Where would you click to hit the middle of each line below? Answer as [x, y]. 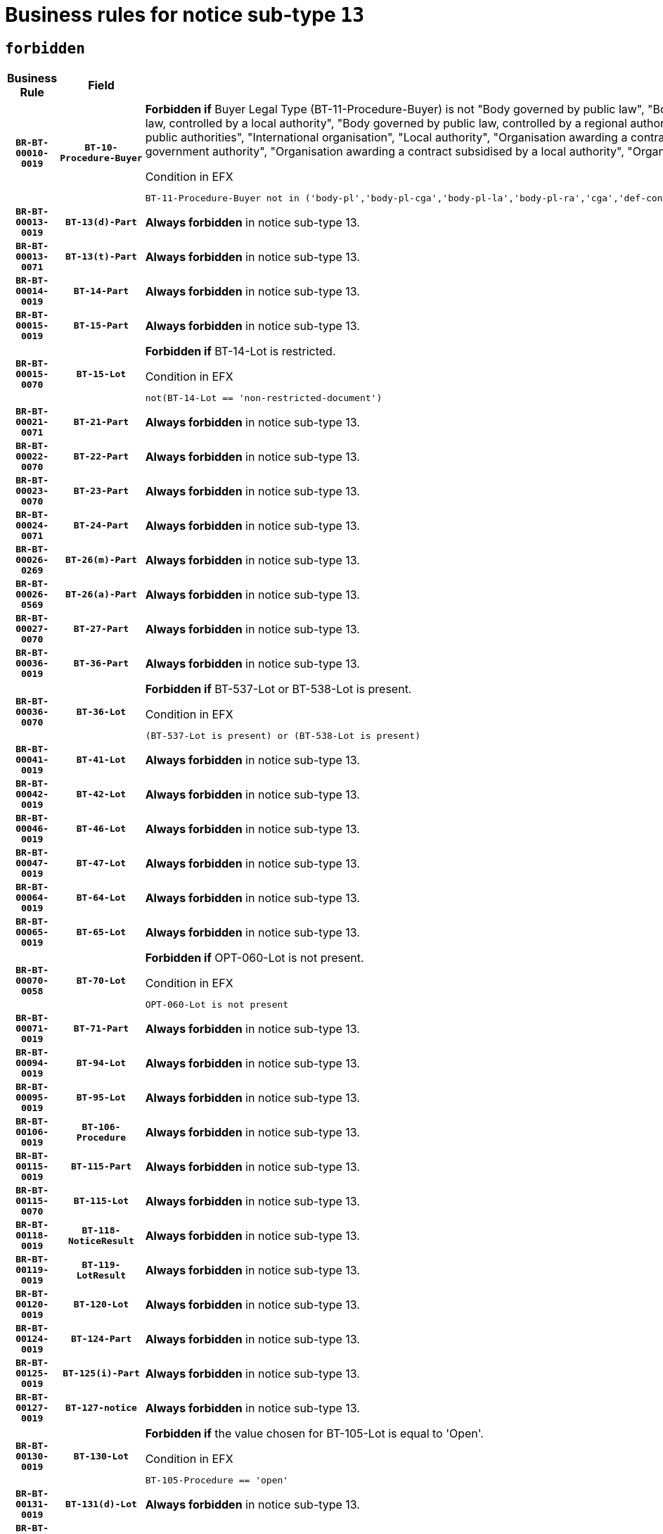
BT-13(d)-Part [101, 222]
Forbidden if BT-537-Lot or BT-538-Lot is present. [278, 689]
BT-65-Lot [101, 932]
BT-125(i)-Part [101, 1374]
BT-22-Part [101, 457]
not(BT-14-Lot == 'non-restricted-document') [264, 398]
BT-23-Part [101, 491]
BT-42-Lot [101, 794]
